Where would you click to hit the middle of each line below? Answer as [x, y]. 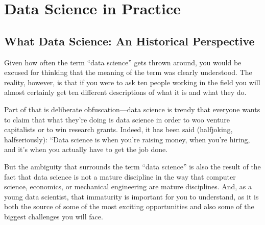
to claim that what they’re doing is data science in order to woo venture [117, 119]
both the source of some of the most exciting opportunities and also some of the [129, 206]
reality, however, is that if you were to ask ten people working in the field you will [132, 82]
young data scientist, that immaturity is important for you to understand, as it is [131, 196]
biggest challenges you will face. [54, 216]
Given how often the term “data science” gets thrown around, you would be [123, 62]
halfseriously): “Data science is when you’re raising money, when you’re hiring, [127, 139]
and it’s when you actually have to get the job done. [86, 149]
